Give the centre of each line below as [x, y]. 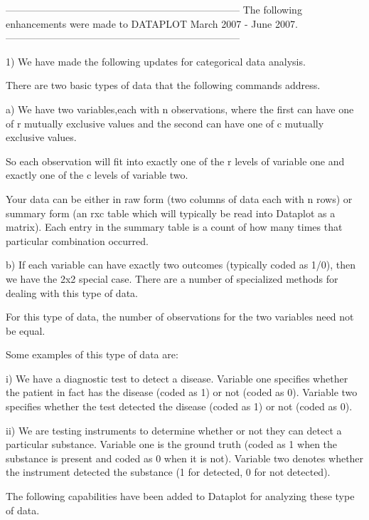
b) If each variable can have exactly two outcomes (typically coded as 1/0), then [181, 265]
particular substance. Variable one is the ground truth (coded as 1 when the [172, 444]
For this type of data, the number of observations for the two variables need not [180, 317]
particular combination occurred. [77, 240]
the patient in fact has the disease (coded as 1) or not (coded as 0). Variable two [182, 392]
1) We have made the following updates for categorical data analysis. [156, 61]
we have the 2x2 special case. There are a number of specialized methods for [172, 278]
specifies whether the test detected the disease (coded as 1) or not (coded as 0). [179, 406]
